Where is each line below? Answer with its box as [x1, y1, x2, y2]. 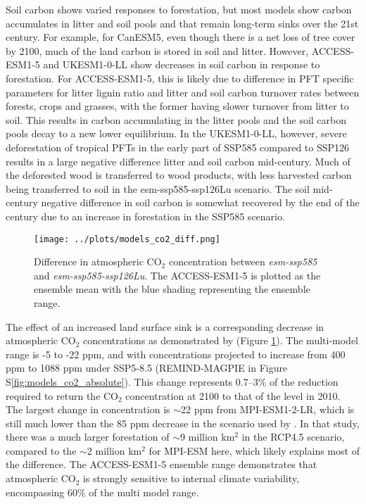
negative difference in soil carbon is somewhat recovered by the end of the [41, 195, 360, 210]
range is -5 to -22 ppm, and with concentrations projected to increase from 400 [6, 346, 346, 361]
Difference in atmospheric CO [34, 254, 162, 269]
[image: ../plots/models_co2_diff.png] [34, 234, 220, 244]
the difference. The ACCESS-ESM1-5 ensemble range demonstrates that [6, 457, 317, 472]
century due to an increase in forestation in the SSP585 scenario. [6, 208, 285, 223]
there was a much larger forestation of [6, 429, 170, 444]
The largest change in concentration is [6, 402, 170, 417]
